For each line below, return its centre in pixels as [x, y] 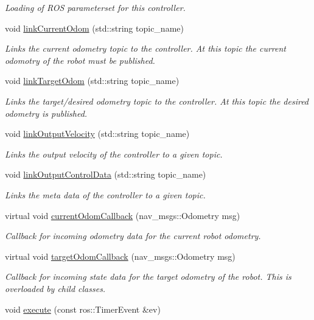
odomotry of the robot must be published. [80, 60]
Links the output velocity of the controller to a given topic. [114, 154]
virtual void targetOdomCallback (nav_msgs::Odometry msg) [120, 256]
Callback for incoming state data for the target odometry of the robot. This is [148, 277]
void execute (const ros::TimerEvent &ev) [83, 309]
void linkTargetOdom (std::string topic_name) [92, 81]
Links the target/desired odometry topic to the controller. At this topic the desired [157, 101]
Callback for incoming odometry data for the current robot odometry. [133, 236]
